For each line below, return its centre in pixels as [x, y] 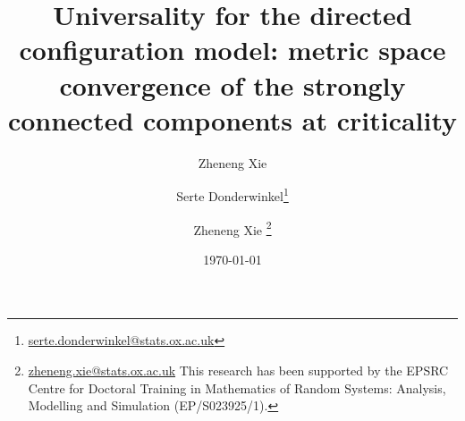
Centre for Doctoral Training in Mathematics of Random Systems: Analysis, [237, 387]
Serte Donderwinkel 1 [232, 194]
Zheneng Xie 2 [232, 228]
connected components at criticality [232, 119]
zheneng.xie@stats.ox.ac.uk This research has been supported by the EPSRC [238, 370]
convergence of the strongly [232, 84]
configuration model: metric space [232, 50]
